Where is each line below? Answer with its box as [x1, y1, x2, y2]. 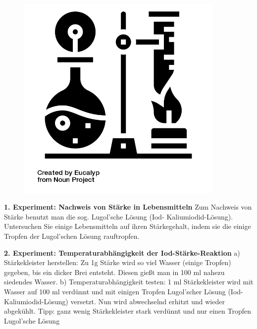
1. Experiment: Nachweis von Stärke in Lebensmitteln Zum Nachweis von [4, 202, 252, 212]
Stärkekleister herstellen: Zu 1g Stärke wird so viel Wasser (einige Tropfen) [4, 257, 231, 268]
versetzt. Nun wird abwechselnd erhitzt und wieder [70, 296, 225, 306]
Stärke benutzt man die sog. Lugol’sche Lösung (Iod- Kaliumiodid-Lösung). [4, 211, 233, 221]
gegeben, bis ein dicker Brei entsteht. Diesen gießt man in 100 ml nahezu [4, 267, 225, 277]
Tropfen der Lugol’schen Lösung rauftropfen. [4, 230, 140, 241]
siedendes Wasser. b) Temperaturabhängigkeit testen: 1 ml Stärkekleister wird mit [4, 276, 254, 287]
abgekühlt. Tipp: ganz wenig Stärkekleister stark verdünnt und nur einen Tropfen [4, 306, 252, 316]
